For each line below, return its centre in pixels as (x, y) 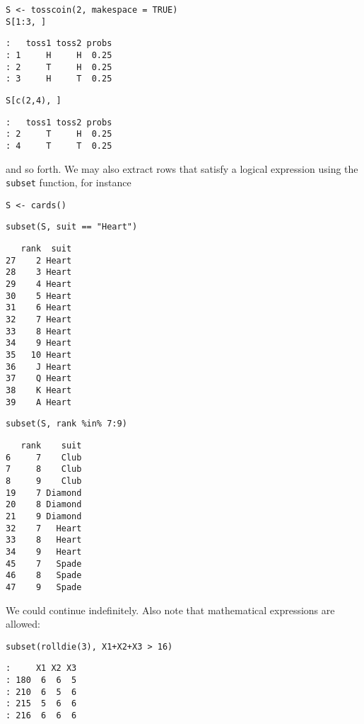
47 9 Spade (44, 587)
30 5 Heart (39, 296)
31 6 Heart (39, 308)
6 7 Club (44, 457)
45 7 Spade (44, 564)
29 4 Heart (39, 284)
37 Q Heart (39, 379)
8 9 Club (44, 481)
